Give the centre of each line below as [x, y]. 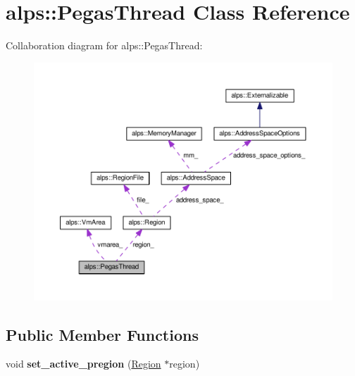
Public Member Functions [102, 334]
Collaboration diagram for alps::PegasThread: [104, 45]
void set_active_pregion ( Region [83, 364]
